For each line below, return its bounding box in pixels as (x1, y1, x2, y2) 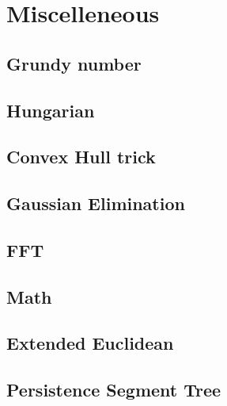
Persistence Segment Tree (6, 377, 221, 402)
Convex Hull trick (6, 144, 156, 169)
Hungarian (6, 98, 95, 122)
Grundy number (6, 51, 142, 75)
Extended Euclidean (6, 331, 174, 355)
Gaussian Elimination (6, 191, 185, 216)
